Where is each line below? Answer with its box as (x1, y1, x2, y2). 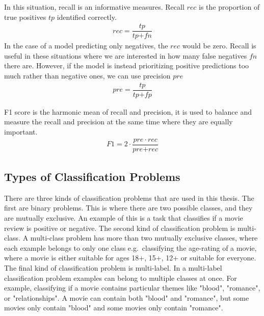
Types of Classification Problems (4, 169, 180, 185)
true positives (4, 11, 46, 22)
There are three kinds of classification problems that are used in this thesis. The (4, 192, 254, 203)
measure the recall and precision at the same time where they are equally (4, 116, 233, 127)
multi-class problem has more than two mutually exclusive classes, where (30, 232, 258, 243)
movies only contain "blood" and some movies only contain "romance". (4, 302, 223, 313)
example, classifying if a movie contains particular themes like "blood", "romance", (4, 282, 260, 293)
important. (4, 126, 38, 137)
